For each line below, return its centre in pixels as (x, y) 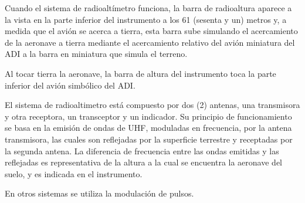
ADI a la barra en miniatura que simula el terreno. (96, 54)
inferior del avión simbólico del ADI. (70, 85)
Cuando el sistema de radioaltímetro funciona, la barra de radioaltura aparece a (148, 8)
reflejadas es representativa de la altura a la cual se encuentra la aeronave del (143, 162)
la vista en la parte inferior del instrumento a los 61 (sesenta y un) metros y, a (146, 19)
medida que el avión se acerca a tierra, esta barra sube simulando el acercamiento (151, 31)
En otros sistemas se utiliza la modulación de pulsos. (99, 193)
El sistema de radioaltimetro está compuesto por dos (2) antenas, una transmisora (152, 105)
